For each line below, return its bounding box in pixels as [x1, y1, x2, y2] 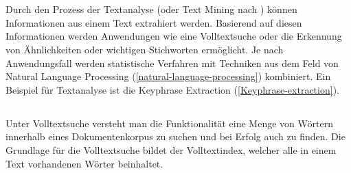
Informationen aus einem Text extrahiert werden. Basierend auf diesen [5, 15, 302, 29]
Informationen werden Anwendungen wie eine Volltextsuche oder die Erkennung [5, 29, 342, 43]
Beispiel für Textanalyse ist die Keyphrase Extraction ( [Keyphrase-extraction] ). [5, 82, 339, 96]
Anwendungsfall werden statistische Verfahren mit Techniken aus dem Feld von [5, 55, 339, 70]
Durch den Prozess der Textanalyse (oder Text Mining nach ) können [5, 2, 297, 16]
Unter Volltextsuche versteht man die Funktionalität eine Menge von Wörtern [5, 116, 333, 130]
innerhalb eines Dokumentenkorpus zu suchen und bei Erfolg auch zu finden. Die [5, 129, 346, 144]
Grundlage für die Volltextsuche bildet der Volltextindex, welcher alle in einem [5, 142, 337, 157]
